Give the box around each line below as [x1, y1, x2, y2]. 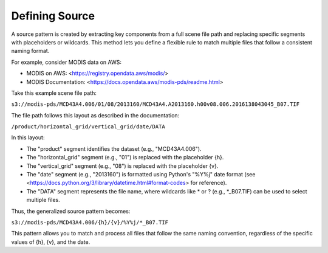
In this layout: [11, 134, 45, 141]
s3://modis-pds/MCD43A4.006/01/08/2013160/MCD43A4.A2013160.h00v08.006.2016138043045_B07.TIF [11, 101, 300, 108]
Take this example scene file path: [11, 89, 97, 97]
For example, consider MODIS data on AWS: [11, 58, 121, 66]
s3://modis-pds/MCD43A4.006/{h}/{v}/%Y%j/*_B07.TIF [11, 219, 169, 226]
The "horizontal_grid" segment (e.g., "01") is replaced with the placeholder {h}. [26, 154, 224, 161]
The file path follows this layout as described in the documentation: [11, 111, 180, 119]
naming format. [11, 47, 50, 55]
